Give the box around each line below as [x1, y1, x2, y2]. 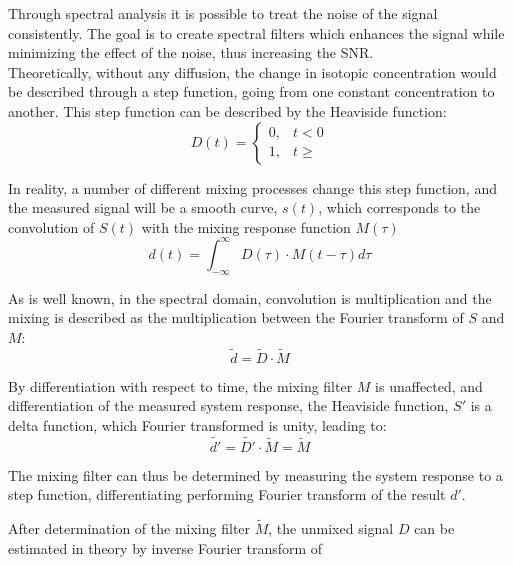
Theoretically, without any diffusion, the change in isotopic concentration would [8, 61, 497, 82]
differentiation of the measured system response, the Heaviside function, [8, 395, 449, 416]
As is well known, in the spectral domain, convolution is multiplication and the [8, 287, 492, 308]
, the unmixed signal [268, 518, 394, 539]
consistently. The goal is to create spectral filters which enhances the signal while [8, 22, 505, 43]
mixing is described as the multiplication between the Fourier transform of [8, 307, 464, 328]
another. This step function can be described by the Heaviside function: [8, 100, 447, 121]
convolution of [8, 216, 95, 237]
